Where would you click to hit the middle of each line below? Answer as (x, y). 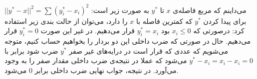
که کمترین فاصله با (164, 21)
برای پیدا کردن (225, 21)
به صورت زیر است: (120, 10)
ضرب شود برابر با (31, 50)
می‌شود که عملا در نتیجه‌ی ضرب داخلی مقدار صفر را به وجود (96, 60)
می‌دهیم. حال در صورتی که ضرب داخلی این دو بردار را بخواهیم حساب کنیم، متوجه (128, 41)
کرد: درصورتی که (219, 31)
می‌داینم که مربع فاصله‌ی (210, 10)
